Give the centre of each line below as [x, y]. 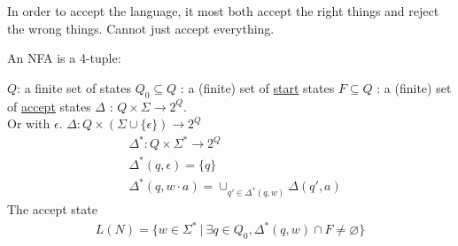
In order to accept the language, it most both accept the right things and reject [223, 11]
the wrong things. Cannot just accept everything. [141, 28]
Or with [29, 123]
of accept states [49, 106]
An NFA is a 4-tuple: [64, 58]
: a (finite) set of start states [257, 87]
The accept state [52, 209]
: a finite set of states [74, 87]
